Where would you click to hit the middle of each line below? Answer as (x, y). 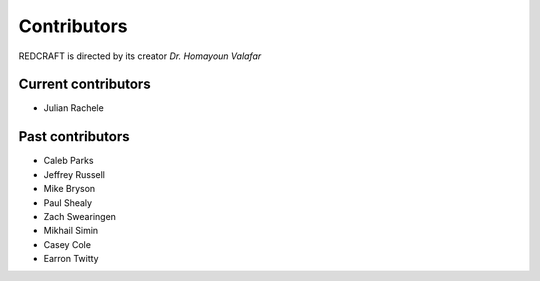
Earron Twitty (71, 259)
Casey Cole (67, 244)
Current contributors (84, 84)
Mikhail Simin (71, 231)
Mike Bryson (69, 189)
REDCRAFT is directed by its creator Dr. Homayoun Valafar (140, 56)
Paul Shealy (68, 202)
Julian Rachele (73, 108)
